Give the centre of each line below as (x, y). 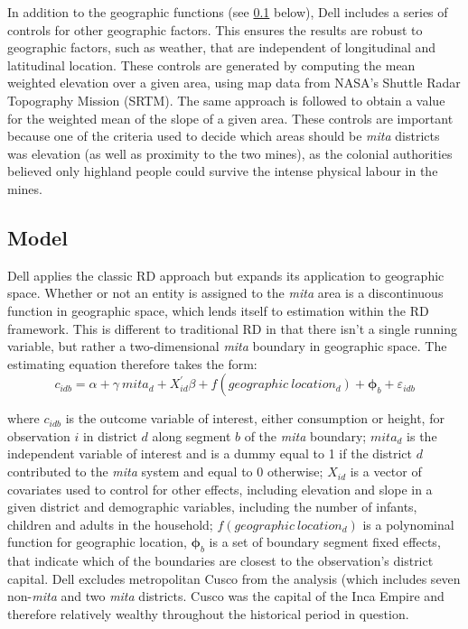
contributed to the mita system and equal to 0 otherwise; (165, 472)
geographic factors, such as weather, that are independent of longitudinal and (222, 47)
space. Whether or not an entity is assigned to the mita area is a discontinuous (225, 293)
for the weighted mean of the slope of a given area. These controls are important (230, 118)
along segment (192, 435)
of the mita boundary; (305, 435)
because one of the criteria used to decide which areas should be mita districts (224, 136)
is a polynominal (408, 524)
